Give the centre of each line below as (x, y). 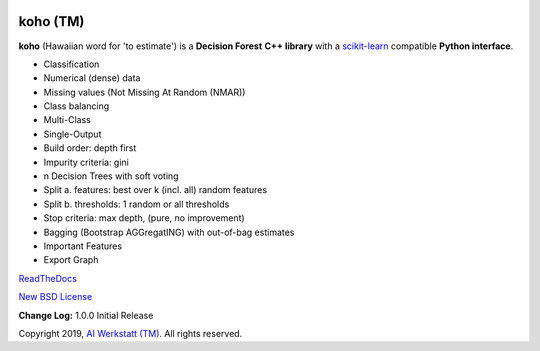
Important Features (83, 246)
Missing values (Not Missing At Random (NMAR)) (144, 92)
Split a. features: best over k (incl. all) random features (155, 190)
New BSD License (55, 297)
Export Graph (71, 260)
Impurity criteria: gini (86, 162)
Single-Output (72, 134)
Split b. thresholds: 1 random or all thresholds (136, 204)
